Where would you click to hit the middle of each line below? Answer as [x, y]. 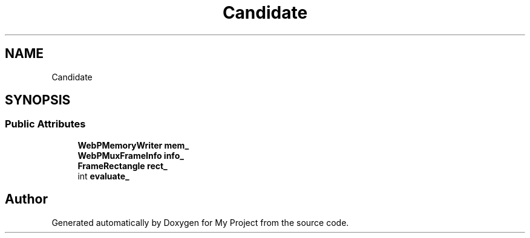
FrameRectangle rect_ [123, 166]
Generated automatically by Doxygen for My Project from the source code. [200, 222]
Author [26, 199]
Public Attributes [45, 124]
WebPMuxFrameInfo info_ [131, 155]
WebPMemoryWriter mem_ [133, 145]
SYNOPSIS [38, 100]
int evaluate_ [103, 176]
